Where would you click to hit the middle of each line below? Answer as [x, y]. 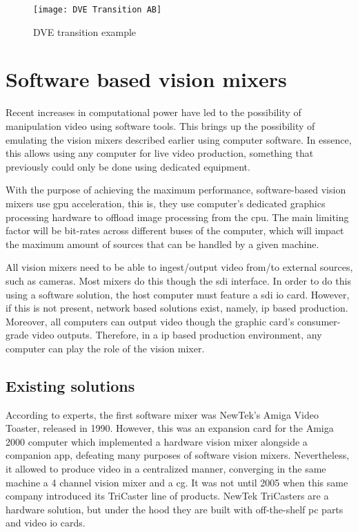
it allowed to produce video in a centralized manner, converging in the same [166, 469]
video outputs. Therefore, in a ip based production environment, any [177, 335]
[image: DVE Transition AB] [98, 10]
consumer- [319, 321]
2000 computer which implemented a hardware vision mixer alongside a [157, 441]
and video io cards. [46, 523]
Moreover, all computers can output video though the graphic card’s [150, 321]
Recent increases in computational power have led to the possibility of [153, 112]
